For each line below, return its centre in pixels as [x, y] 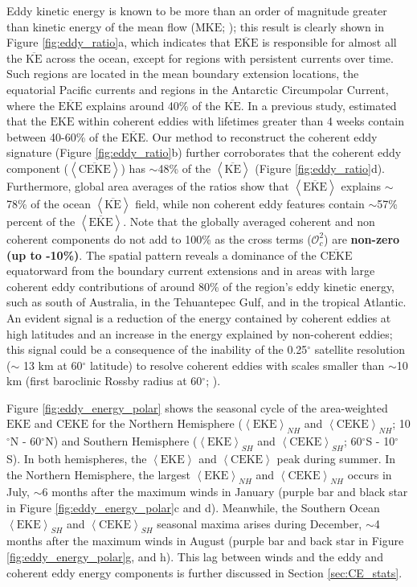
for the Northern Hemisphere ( [167, 423]
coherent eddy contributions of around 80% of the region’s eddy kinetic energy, [200, 286]
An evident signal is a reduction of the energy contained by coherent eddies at [199, 317]
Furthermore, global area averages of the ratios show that [148, 185]
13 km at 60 [53, 365]
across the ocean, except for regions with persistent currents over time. [220, 57]
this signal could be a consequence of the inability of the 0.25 [157, 349]
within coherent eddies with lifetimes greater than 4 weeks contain [241, 121]
